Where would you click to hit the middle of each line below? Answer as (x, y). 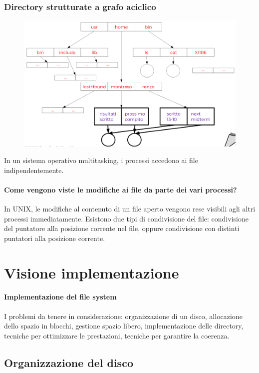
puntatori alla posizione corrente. (55, 238)
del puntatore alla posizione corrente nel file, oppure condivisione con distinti (122, 228)
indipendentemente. (34, 170)
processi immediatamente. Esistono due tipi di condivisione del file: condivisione (126, 218)
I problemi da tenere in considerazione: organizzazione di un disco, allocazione (123, 316)
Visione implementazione (92, 272)
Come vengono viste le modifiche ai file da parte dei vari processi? (121, 189)
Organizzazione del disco (69, 362)
